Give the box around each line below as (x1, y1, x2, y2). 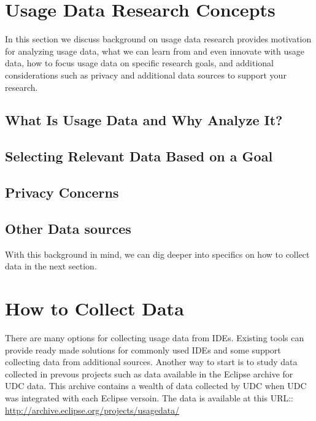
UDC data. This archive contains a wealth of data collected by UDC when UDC (5, 379, 307, 392)
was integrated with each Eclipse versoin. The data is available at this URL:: (5, 391, 294, 404)
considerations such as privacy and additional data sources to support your (5, 68, 287, 81)
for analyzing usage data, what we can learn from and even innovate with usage (5, 44, 304, 57)
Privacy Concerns (5, 183, 119, 202)
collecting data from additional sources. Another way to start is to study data (5, 355, 298, 368)
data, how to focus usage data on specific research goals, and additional (5, 56, 274, 69)
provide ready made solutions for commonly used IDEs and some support (5, 343, 281, 356)
